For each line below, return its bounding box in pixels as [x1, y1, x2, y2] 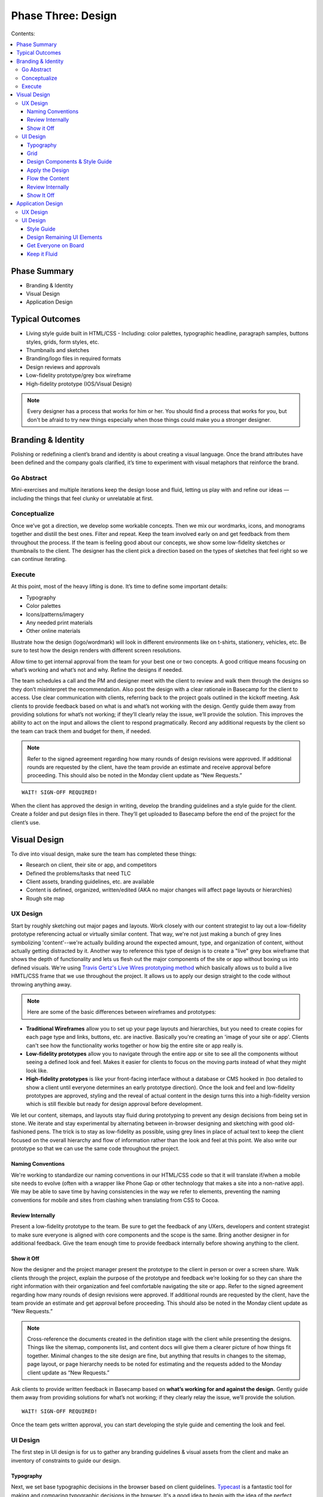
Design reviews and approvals [26, 363, 100, 371]
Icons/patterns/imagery [26, 611, 84, 618]
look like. [26, 1066, 48, 1074]
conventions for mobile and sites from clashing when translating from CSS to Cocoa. [11, 1196, 220, 1204]
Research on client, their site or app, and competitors [26, 861, 157, 868]
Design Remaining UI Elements [27, 234, 103, 241]
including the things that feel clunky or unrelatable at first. [11, 495, 154, 502]
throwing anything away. [11, 981, 72, 988]
